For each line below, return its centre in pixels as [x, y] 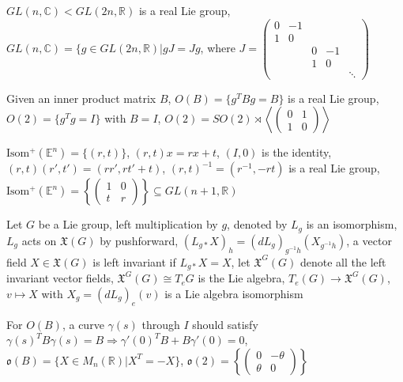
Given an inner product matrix [81, 98]
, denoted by [257, 224]
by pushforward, [139, 240]
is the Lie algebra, [241, 278]
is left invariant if [134, 261]
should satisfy [225, 324]
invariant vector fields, [60, 278]
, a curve [83, 324]
